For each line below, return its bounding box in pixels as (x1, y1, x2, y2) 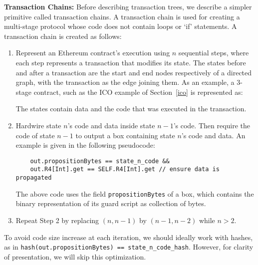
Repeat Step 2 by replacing (15, 215, 99, 225)
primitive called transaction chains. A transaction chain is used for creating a (4, 11, 240, 21)
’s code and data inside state (67, 120, 155, 130)
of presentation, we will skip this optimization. (4, 251, 146, 262)
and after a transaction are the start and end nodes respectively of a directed (15, 67, 252, 77)
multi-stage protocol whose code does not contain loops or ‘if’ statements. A (4, 21, 237, 31)
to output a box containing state (75, 130, 175, 140)
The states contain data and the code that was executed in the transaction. (15, 103, 247, 114)
